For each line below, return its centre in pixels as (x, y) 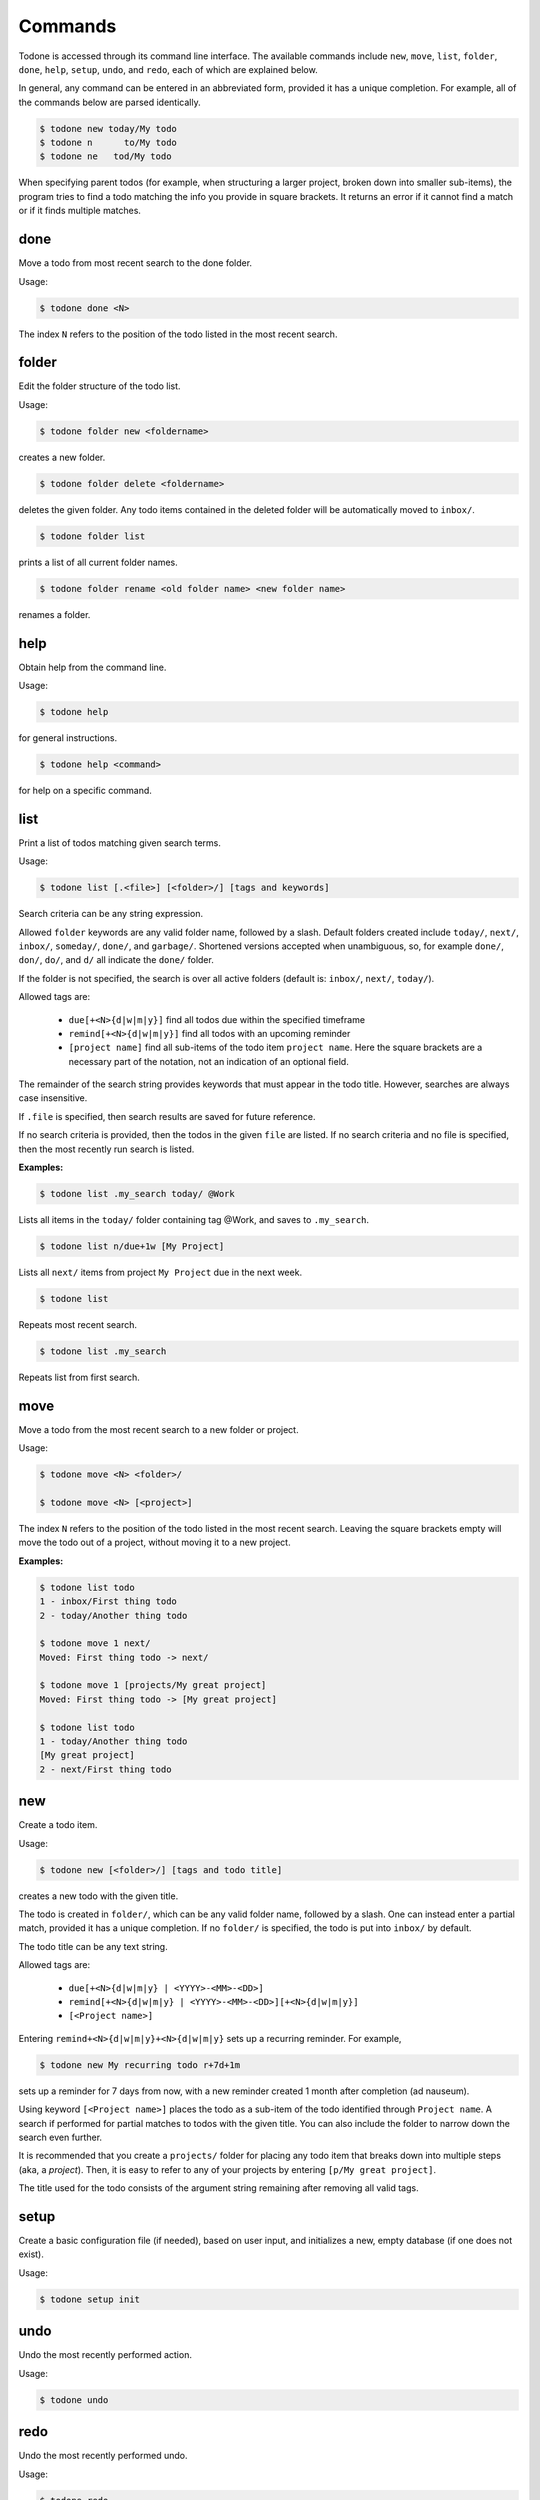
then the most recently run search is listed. (106, 1149)
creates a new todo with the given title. (98, 1896)
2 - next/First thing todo (105, 1769)
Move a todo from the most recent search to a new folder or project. (158, 1429)
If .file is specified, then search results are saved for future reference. (167, 1116)
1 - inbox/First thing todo (108, 1601)
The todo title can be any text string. (93, 1946)
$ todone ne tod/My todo (105, 156)
